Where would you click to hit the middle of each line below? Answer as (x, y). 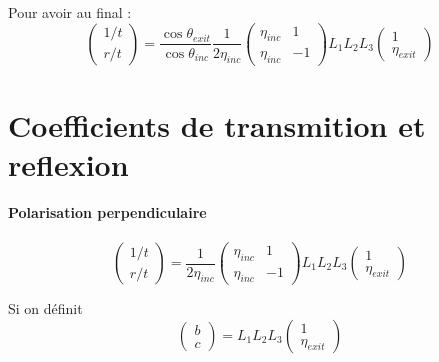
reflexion (68, 163)
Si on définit (45, 308)
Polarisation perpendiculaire (107, 212)
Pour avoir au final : (70, 12)
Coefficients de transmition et (217, 124)
